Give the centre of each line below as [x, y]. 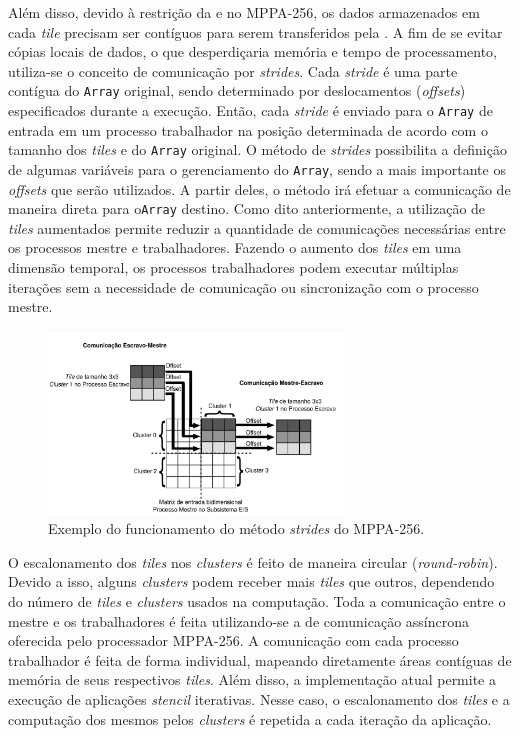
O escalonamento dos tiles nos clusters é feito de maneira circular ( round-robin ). [253, 561]
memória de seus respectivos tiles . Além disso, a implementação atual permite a [252, 679]
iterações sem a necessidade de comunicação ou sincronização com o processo [243, 286]
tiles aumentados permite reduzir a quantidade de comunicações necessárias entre [257, 227]
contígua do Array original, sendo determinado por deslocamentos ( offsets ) [237, 90]
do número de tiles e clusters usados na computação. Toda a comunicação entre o [257, 600]
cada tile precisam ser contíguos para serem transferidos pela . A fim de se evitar [255, 31]
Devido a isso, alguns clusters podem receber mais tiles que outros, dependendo [251, 581]
